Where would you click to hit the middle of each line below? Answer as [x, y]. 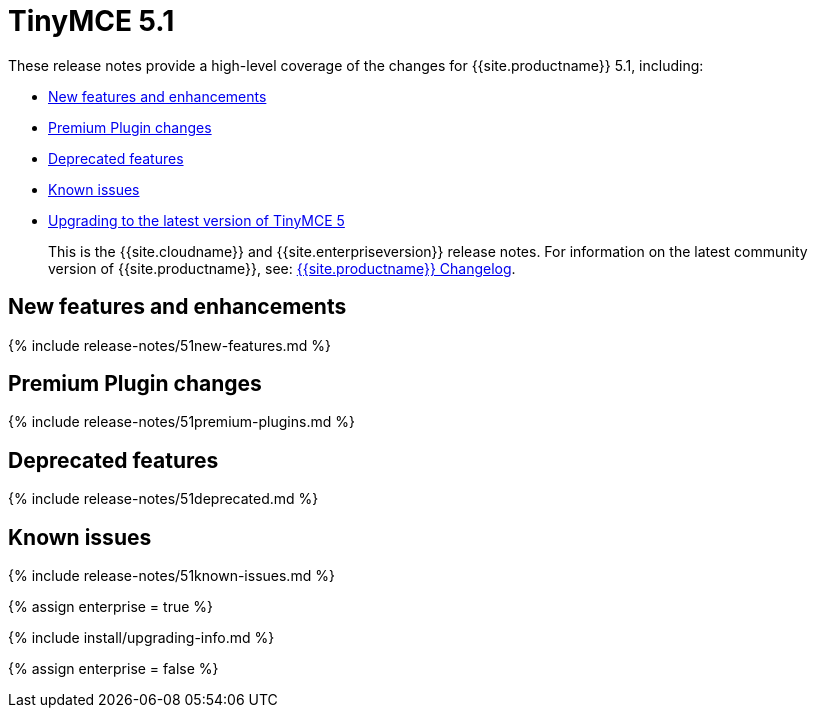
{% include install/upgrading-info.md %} [141, 638]
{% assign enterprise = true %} [111, 607]
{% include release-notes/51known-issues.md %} [171, 576]
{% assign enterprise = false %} [113, 669]
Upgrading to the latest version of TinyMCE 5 [196, 220]
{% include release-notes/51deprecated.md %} [163, 499]
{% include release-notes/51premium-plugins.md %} [181, 422]
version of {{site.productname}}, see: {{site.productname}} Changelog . [282, 268]
